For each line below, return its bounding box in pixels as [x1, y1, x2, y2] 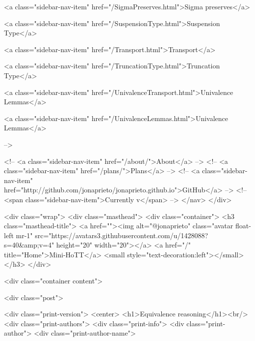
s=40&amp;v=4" [4, 240, 54, 250]
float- [235, 220, 251, 231]
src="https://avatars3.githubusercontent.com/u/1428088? [35, 230, 208, 240]
